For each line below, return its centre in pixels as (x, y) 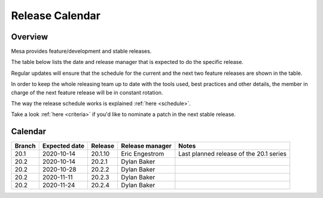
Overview (30, 37)
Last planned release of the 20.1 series (233, 154)
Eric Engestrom (143, 154)
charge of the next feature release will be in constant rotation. (87, 92)
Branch (25, 146)
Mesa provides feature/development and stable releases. (81, 51)
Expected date (63, 146)
